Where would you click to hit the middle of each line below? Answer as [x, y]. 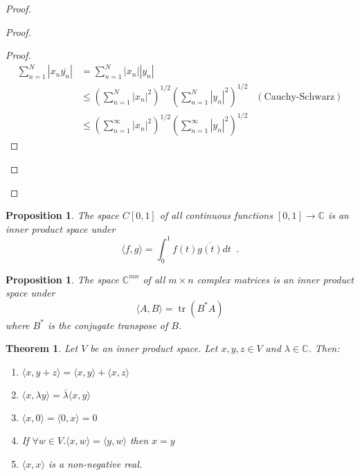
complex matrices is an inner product [275, 279]
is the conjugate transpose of [108, 325]
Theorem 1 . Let [42, 348]
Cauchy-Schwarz [299, 97]
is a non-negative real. [95, 463]
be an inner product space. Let [154, 348]
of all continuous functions [216, 215]
